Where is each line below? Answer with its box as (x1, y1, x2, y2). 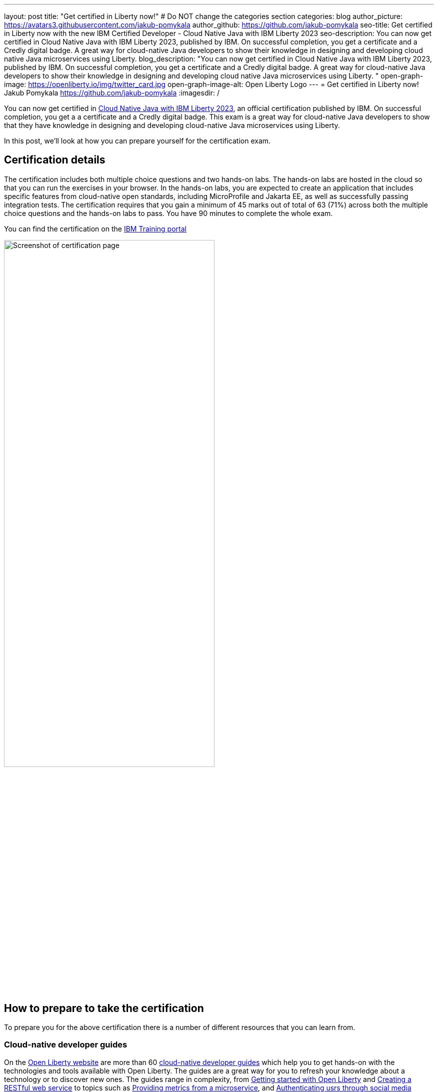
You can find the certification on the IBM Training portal (4, 224, 186, 233)
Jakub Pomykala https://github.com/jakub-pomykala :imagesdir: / (4, 88, 220, 97)
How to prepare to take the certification (4, 1001, 204, 1014)
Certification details (4, 153, 105, 166)
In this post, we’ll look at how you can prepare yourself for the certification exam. (4, 136, 271, 145)
